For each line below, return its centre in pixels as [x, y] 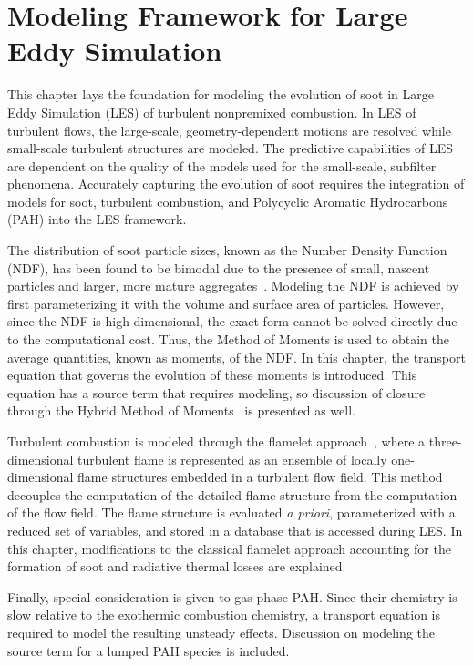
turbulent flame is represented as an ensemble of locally [232, 459]
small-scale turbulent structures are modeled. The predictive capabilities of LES [231, 148]
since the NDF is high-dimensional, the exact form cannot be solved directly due [232, 321]
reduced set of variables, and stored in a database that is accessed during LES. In [235, 530]
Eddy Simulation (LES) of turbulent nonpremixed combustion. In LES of [212, 112]
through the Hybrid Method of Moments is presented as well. [181, 410]
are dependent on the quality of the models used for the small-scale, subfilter [222, 165]
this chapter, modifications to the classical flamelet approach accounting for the [229, 548]
